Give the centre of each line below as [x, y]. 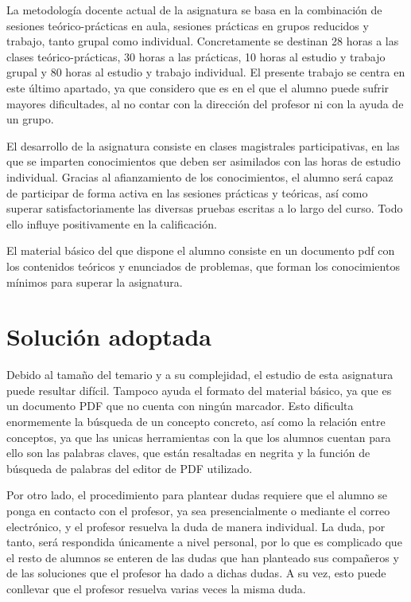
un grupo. [30, 119]
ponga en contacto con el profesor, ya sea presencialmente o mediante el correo [198, 510]
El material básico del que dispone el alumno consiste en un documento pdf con [201, 250]
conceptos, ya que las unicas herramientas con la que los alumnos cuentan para [199, 437]
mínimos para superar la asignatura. [95, 281]
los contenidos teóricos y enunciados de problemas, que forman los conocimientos [203, 266]
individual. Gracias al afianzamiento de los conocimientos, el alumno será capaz [200, 176]
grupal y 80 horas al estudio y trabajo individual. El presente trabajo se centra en [206, 72]
